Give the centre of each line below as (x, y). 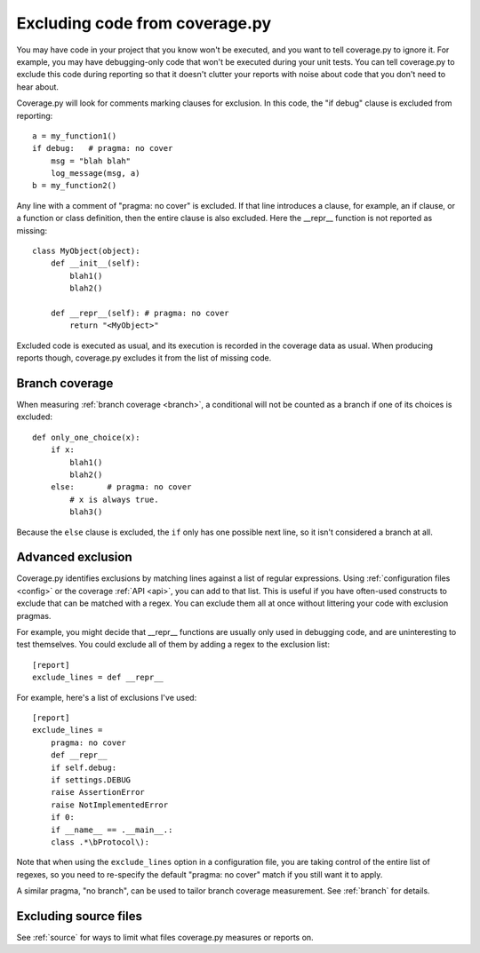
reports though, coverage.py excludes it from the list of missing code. (144, 358)
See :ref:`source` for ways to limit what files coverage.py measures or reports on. (165, 937)
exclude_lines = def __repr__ (98, 678)
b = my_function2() (75, 186)
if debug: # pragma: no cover (103, 148)
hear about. (38, 87)
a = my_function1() (75, 136)
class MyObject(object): (86, 251)
